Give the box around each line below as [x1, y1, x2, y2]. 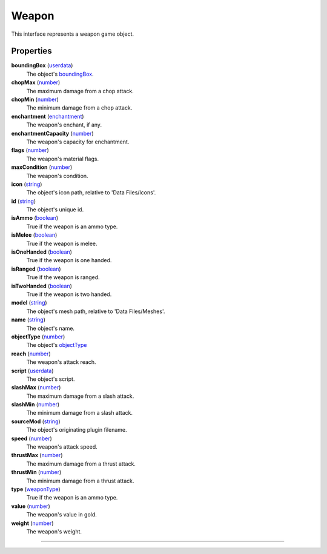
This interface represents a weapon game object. [11, 30, 134, 38]
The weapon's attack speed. [26, 443, 98, 450]
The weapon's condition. [26, 172, 88, 179]
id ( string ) [11, 197, 36, 205]
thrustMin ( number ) [11, 469, 62, 476]
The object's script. [26, 375, 75, 383]
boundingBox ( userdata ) [11, 62, 73, 69]
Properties [11, 46, 52, 56]
